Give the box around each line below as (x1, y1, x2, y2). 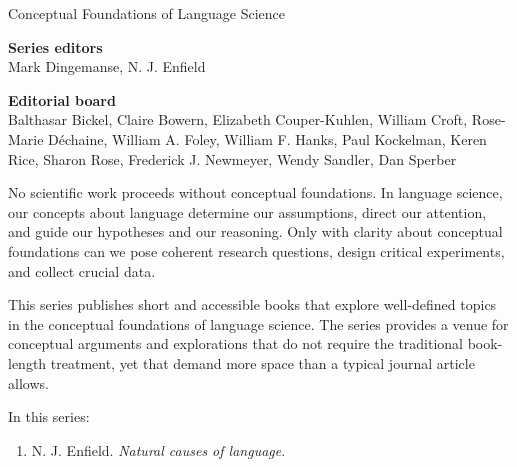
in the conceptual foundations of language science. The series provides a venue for (8, 313, 509, 334)
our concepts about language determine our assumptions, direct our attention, (8, 201, 487, 222)
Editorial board (8, 89, 116, 110)
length (8, 352, 47, 373)
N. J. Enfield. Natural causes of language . (31, 439, 286, 460)
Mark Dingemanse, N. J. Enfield (8, 56, 206, 77)
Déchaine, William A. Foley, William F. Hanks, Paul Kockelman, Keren (48, 128, 487, 149)
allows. (8, 372, 49, 393)
